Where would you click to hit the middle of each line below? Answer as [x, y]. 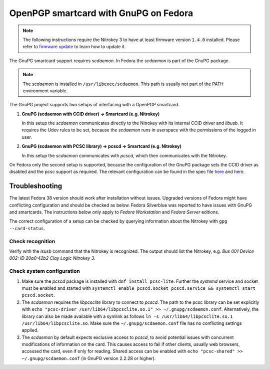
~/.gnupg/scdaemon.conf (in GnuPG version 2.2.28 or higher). [89, 358]
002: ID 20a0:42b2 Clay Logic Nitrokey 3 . [52, 258]
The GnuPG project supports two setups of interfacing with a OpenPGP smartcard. [94, 105]
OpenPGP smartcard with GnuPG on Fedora [101, 13]
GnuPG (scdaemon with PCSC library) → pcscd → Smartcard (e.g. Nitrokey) [102, 146]
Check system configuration [44, 271]
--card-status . [27, 228]
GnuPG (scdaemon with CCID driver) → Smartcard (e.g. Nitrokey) [91, 114]
